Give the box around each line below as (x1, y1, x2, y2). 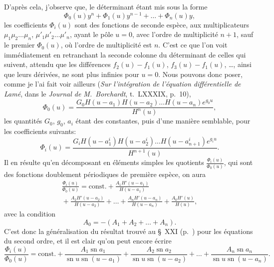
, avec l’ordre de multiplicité (132, 29, 218, 39)
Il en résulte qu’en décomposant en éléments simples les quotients (4, 157, 204, 167)
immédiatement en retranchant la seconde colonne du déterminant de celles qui (4, 49, 246, 59)
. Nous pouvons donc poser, (158, 68, 243, 79)
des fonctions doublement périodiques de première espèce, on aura (4, 168, 206, 179)
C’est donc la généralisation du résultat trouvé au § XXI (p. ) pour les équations (4, 225, 253, 236)
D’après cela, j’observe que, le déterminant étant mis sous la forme (4, 1, 208, 11)
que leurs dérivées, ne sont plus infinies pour (4, 68, 139, 79)
